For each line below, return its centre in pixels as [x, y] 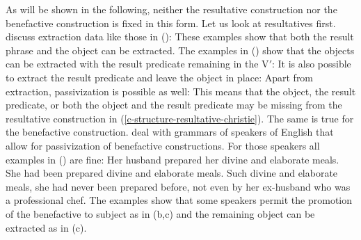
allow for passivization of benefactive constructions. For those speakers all [163, 145]
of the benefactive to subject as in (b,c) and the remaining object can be [160, 213]
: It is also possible [311, 64]
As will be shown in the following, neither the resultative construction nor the [171, 9]
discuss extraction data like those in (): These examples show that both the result [180, 37]
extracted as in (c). [46, 227]
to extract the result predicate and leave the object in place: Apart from [160, 77]
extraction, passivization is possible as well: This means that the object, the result [181, 91]
